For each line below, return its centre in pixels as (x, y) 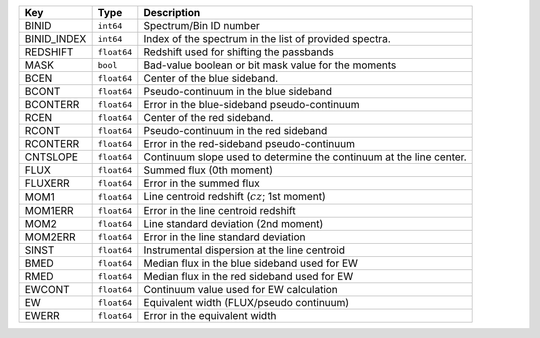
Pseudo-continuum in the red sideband (235, 130)
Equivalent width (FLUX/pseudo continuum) (246, 303)
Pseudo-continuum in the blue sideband (238, 91)
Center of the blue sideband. (211, 78)
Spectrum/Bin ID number (201, 25)
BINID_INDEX (55, 38)
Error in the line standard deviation (224, 237)
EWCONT (47, 290)
